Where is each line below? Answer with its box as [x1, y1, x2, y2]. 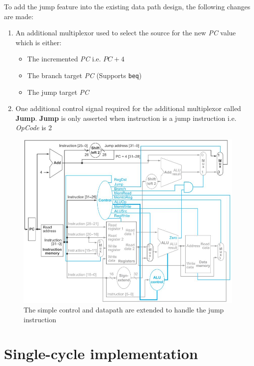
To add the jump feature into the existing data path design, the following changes [4, 1, 251, 11]
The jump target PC [27, 86, 89, 97]
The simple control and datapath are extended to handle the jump [24, 305, 224, 315]
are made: [4, 11, 33, 21]
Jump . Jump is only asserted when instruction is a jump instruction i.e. [15, 113, 237, 123]
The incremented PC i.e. [27, 54, 101, 64]
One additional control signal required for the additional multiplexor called [15, 103, 241, 113]
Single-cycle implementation [4, 343, 198, 363]
